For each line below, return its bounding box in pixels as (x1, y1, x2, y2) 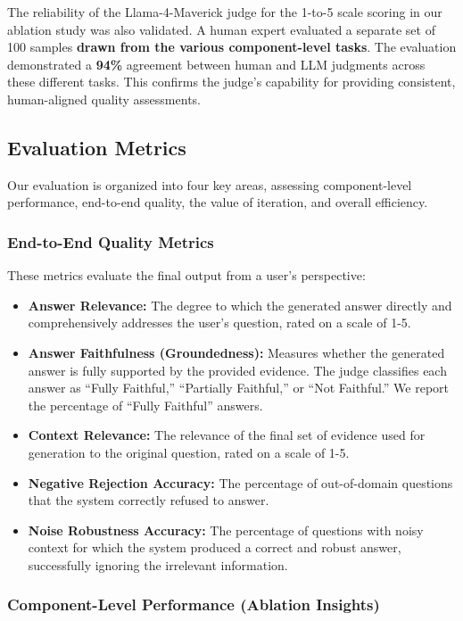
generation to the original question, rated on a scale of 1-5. (28, 443, 350, 461)
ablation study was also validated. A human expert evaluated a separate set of (7, 20, 435, 38)
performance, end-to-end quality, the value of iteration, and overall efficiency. (7, 193, 428, 211)
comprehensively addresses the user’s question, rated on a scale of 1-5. (28, 313, 411, 332)
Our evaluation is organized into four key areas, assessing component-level (7, 175, 412, 194)
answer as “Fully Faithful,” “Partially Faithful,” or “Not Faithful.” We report (28, 378, 449, 397)
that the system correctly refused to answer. (28, 491, 269, 509)
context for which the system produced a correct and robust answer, (28, 538, 401, 557)
